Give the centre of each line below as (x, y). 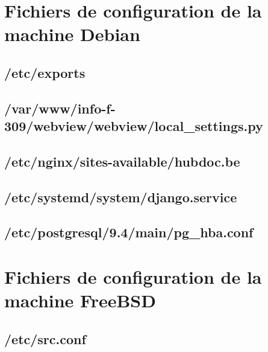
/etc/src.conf (45, 338)
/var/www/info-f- (60, 108)
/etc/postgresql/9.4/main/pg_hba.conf (129, 232)
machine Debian (72, 34)
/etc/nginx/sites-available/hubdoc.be (122, 161)
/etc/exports (45, 72)
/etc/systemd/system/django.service (121, 197)
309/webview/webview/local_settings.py (134, 126)
